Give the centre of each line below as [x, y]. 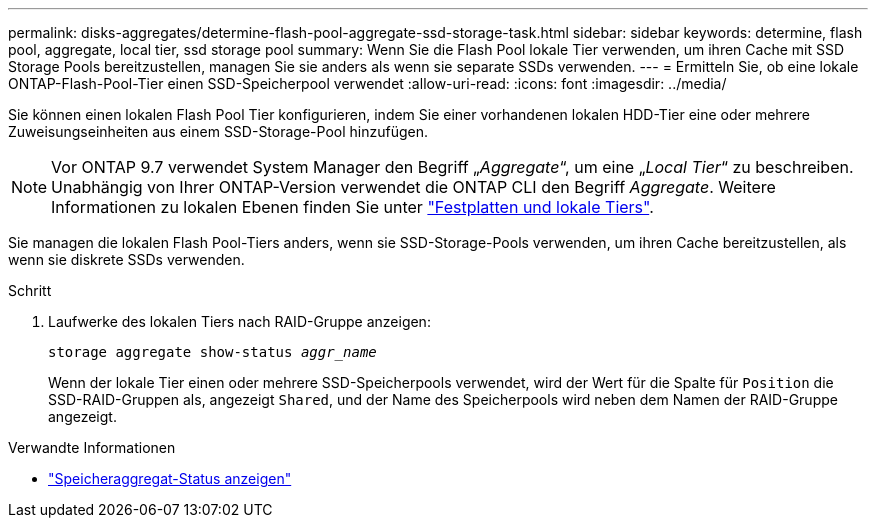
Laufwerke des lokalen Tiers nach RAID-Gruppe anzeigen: [239, 321]
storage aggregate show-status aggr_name [212, 352]
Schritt [30, 290]
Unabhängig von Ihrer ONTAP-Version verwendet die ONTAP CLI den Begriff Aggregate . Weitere [413, 187]
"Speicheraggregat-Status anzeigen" [170, 478]
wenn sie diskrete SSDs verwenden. [126, 259]
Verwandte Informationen [92, 447]
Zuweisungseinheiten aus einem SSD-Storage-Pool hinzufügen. [218, 131]
